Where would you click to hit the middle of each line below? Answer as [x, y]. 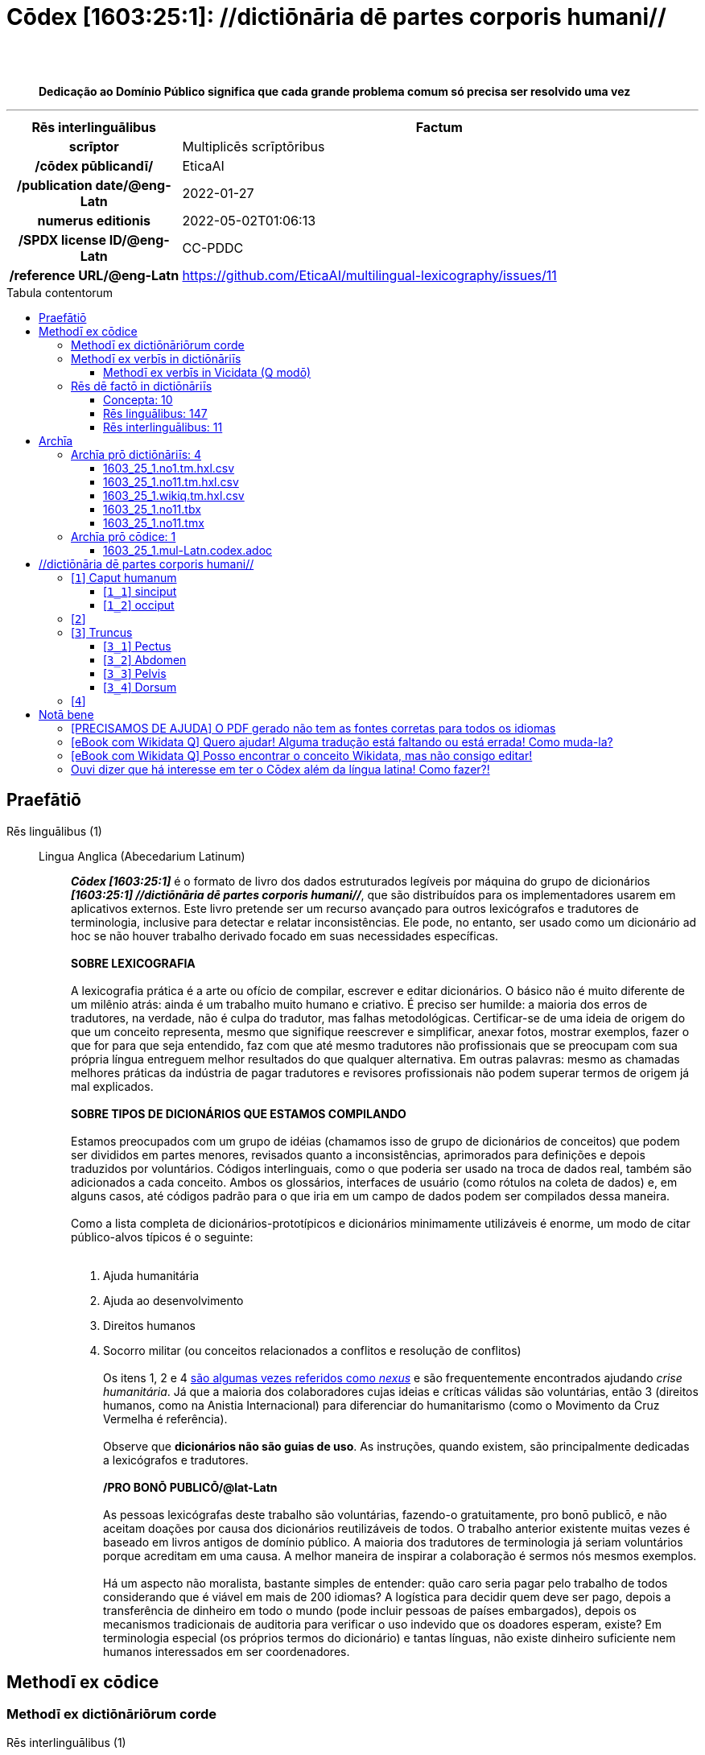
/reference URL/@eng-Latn [94, 275]
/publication [54, 185]
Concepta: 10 [138, 399]
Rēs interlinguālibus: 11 [163, 427]
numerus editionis [94, 220]
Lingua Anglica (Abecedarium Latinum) [142, 856]
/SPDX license [62, 240]
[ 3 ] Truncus [102, 632]
